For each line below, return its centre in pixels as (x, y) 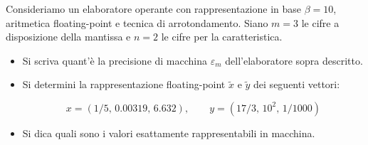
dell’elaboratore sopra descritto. (294, 60)
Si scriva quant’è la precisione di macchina (115, 60)
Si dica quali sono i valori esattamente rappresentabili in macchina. (169, 133)
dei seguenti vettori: (297, 84)
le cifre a (320, 22)
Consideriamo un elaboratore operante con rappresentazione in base (154, 9)
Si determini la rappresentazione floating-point (124, 84)
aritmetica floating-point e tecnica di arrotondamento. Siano (137, 22)
